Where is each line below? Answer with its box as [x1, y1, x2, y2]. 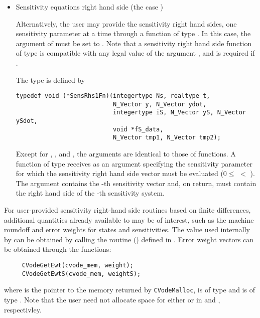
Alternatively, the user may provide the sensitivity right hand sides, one [16, 18, 237, 29]
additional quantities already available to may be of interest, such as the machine [4, 214, 254, 225]
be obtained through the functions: [4, 244, 111, 254]
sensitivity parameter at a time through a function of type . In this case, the [16, 28, 251, 39]
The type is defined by [16, 74, 85, 85]
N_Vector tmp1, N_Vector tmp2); [113, 134, 221, 141]
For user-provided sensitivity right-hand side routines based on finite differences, [4, 205, 251, 215]
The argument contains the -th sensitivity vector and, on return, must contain [16, 178, 256, 188]
